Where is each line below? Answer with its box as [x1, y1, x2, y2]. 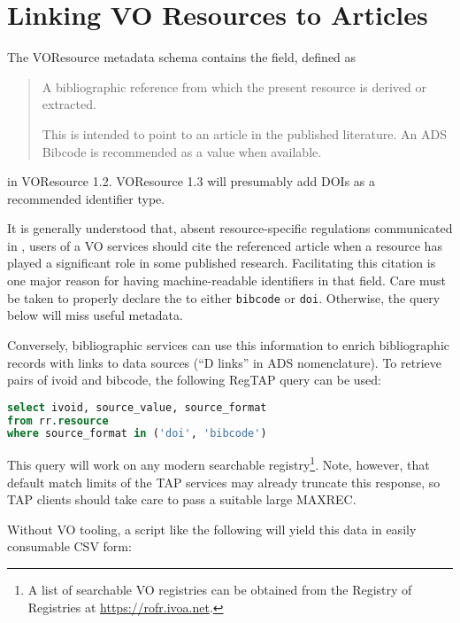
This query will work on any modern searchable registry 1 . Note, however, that [7, 453, 430, 473]
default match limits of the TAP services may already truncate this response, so [7, 472, 441, 491]
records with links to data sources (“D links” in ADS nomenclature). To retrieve [7, 353, 441, 371]
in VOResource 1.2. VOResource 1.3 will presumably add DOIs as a [7, 172, 375, 191]
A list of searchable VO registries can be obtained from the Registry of [27, 580, 412, 598]
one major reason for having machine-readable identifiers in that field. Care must [7, 271, 446, 290]
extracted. [42, 95, 96, 113]
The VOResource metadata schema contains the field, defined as [7, 48, 356, 66]
